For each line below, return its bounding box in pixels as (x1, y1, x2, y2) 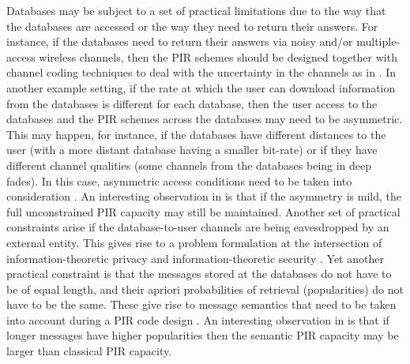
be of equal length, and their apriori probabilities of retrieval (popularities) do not (6, 280, 404, 297)
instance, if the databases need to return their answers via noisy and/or (6, 33, 353, 50)
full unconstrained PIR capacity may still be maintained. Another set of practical (6, 203, 401, 220)
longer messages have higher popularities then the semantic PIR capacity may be (6, 327, 399, 343)
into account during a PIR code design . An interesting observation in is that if (6, 311, 389, 328)
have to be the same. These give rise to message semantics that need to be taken (6, 296, 397, 313)
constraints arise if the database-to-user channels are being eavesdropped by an (6, 219, 389, 235)
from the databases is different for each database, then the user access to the (6, 95, 378, 111)
